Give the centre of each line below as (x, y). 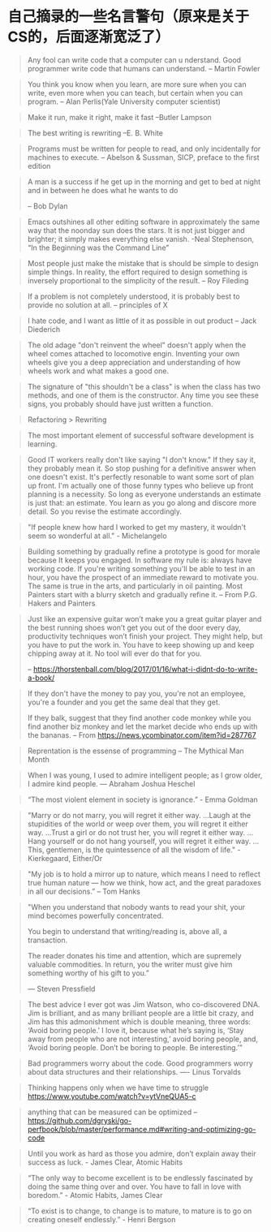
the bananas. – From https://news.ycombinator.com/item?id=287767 (142, 734)
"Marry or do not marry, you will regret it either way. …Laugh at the (139, 815)
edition (39, 166)
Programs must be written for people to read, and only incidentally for (144, 149)
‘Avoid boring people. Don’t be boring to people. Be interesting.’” (135, 1047)
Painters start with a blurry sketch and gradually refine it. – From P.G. (142, 594)
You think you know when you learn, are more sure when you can (137, 84)
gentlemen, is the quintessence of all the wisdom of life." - (143, 850)
